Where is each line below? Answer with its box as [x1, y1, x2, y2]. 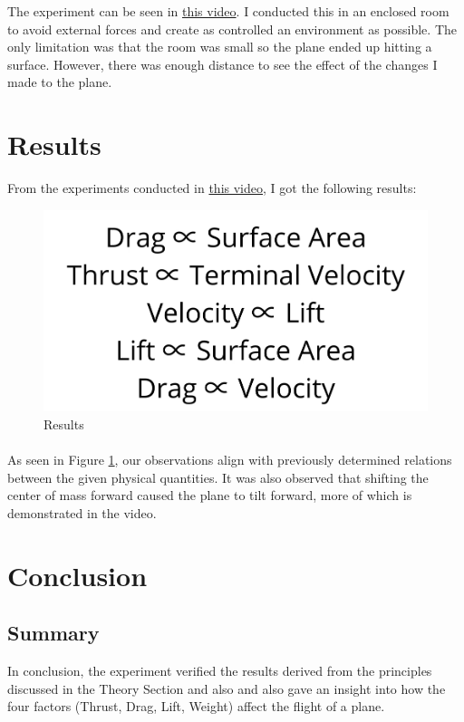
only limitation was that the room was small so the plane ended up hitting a [7, 37, 432, 56]
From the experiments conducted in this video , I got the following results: [7, 178, 417, 197]
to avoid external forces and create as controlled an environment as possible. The [7, 19, 457, 38]
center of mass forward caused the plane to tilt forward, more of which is [7, 486, 412, 505]
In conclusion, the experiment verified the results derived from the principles [7, 660, 432, 679]
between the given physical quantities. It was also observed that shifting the [7, 467, 429, 486]
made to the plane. [7, 72, 112, 91]
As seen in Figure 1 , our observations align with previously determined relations [7, 449, 452, 468]
